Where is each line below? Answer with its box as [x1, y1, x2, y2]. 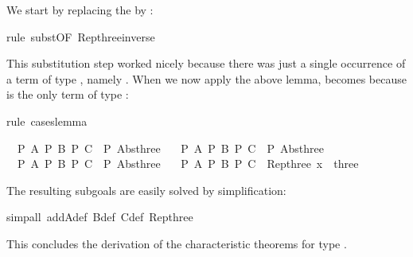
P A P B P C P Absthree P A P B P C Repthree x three [17, 155, 359, 172]
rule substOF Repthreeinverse [6, 28, 155, 45]
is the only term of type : [6, 86, 129, 103]
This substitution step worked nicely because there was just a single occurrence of [6, 55, 406, 72]
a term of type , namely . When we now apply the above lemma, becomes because [6, 70, 407, 87]
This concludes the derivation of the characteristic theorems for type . [6, 235, 347, 251]
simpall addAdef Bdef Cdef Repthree [6, 208, 193, 225]
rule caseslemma [6, 112, 88, 129]
